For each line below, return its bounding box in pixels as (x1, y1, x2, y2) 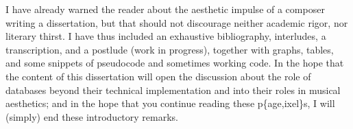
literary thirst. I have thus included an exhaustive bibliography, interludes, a (5, 29, 326, 43)
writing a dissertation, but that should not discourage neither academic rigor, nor (5, 15, 348, 30)
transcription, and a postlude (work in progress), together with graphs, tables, (5, 42, 334, 56)
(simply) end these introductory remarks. (5, 109, 179, 124)
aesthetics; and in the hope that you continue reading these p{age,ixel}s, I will (5, 96, 335, 110)
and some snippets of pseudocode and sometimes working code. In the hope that (5, 56, 344, 70)
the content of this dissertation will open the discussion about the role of (5, 69, 311, 83)
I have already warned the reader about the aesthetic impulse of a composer (5, 2, 325, 16)
